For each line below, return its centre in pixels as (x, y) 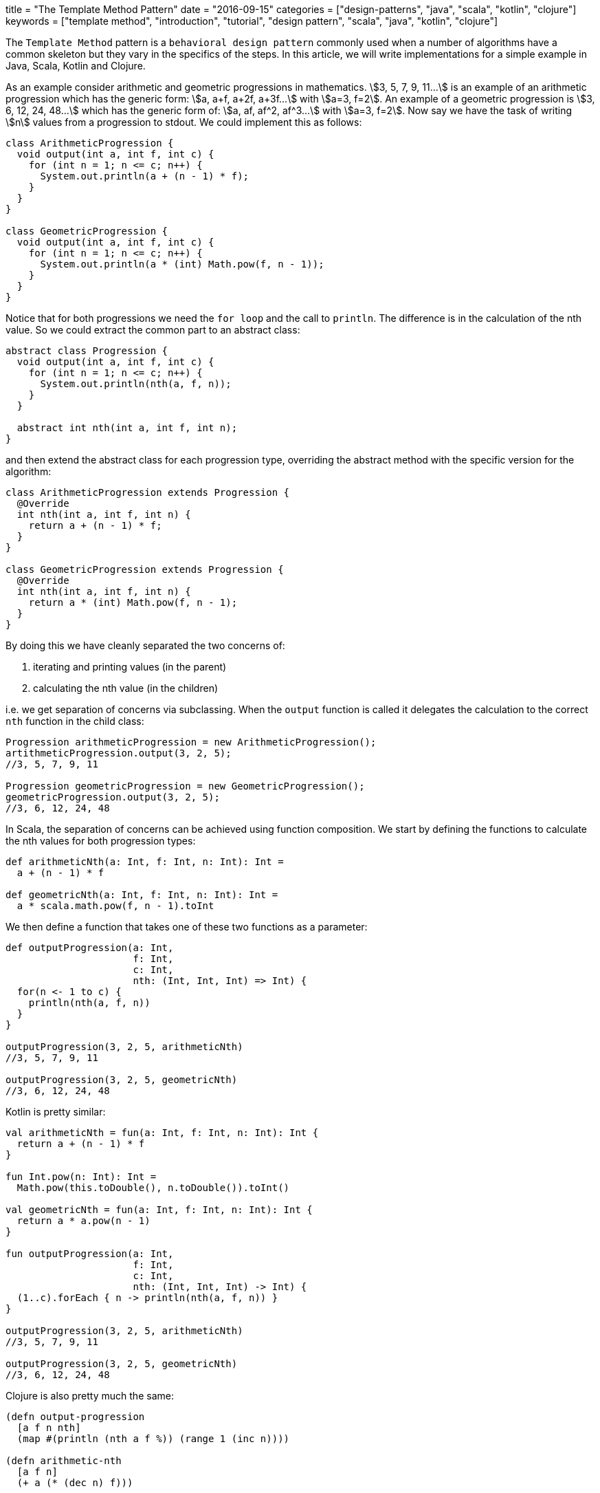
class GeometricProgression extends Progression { (145, 569)
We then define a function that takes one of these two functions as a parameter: (187, 927)
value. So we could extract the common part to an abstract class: (153, 330)
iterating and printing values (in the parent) (130, 667)
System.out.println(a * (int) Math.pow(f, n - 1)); (182, 264)
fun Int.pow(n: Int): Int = (81, 1177)
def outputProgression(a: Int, (90, 948)
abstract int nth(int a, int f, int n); (127, 428)
